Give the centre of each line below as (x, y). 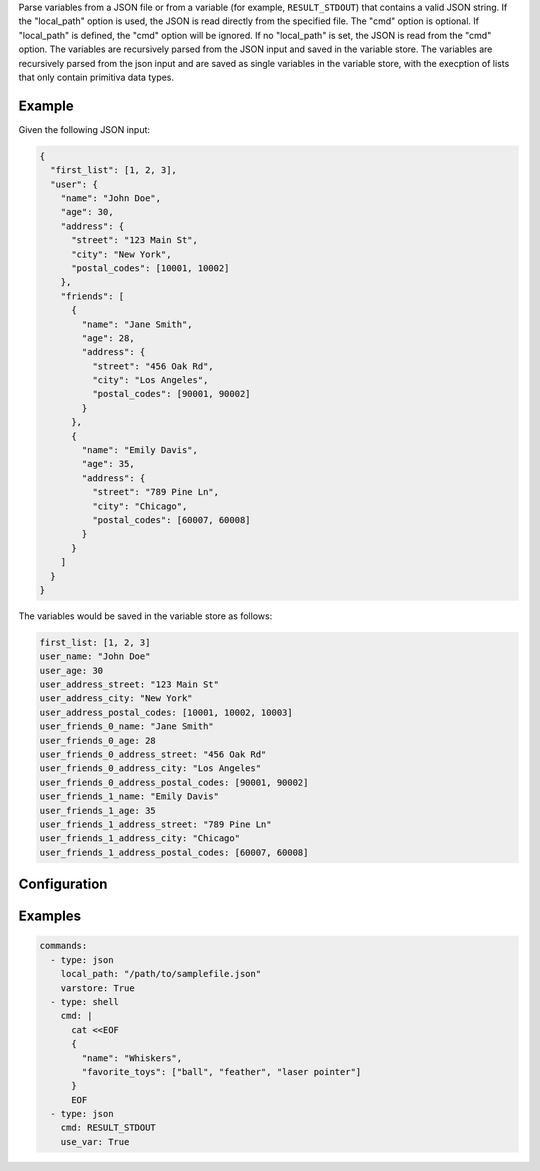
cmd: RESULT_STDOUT (108, 1128)
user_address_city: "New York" (116, 698)
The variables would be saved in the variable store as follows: (145, 616)
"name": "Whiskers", (132, 1058)
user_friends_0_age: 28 (98, 740)
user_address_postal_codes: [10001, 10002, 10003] (166, 712)
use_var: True (95, 1141)
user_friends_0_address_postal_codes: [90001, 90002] (174, 782)
